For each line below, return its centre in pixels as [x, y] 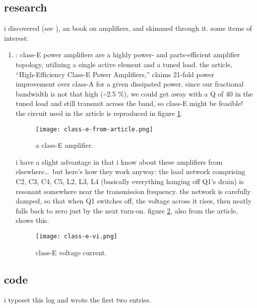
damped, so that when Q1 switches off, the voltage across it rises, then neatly [133, 201]
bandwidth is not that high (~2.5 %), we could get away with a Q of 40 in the [134, 93]
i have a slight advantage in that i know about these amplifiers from [119, 161]
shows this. [32, 220]
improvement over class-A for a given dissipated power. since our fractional [129, 84]
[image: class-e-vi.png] [76, 236]
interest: [16, 38]
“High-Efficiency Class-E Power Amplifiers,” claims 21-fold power [115, 74]
